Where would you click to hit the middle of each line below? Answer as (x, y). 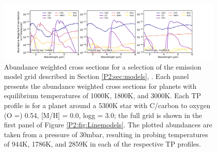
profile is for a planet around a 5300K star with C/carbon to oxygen (107, 105)
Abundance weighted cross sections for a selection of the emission (103, 66)
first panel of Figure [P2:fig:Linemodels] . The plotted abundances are (108, 125)
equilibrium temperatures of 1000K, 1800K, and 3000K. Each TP (103, 95)
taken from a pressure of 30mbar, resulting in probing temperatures (106, 134)
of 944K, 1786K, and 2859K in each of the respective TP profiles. (103, 144)
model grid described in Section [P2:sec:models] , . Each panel (96, 76)
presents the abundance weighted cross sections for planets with (100, 86)
